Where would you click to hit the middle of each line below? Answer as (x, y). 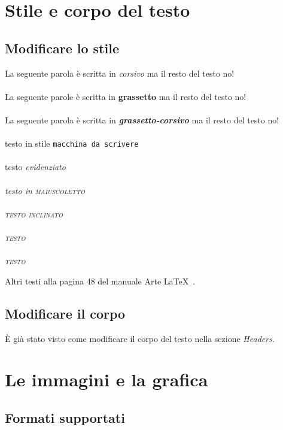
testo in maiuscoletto (45, 190)
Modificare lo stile (62, 48)
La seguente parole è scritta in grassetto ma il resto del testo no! (126, 96)
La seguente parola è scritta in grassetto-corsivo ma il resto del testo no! (142, 119)
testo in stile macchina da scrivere (72, 143)
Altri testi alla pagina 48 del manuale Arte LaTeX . (100, 281)
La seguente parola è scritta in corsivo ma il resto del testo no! (120, 73)
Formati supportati (65, 417)
